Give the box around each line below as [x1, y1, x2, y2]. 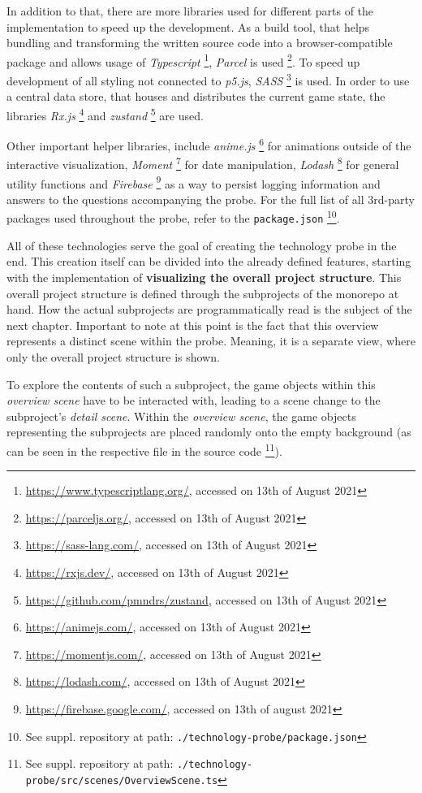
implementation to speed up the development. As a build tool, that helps [6, 18, 370, 35]
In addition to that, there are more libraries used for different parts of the [6, 2, 374, 19]
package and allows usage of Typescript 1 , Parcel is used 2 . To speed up [6, 50, 360, 70]
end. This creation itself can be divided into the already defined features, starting [6, 253, 411, 270]
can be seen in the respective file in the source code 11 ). [6, 440, 282, 459]
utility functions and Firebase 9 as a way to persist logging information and [6, 172, 381, 192]
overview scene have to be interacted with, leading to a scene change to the [6, 392, 381, 409]
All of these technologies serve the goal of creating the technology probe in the [6, 236, 397, 253]
